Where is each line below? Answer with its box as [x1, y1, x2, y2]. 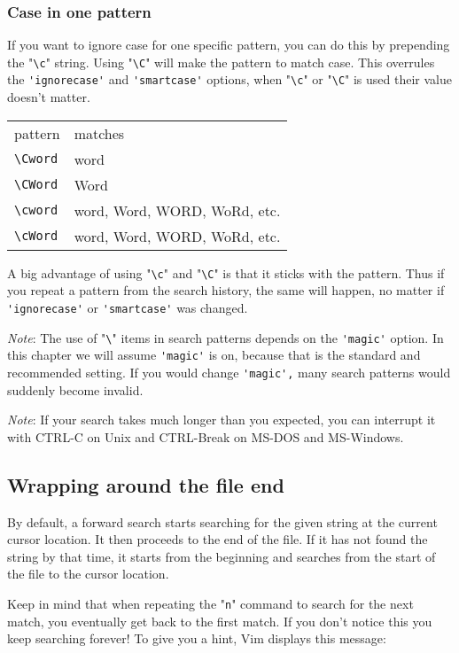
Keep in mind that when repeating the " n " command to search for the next [7, 594, 414, 612]
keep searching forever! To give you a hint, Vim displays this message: [7, 629, 386, 648]
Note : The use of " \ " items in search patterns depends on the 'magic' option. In [7, 328, 444, 346]
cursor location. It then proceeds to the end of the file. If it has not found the [7, 530, 428, 548]
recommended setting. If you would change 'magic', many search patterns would [7, 362, 451, 381]
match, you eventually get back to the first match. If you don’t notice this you [7, 611, 432, 630]
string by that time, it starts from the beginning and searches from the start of [7, 547, 436, 565]
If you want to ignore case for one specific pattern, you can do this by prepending [7, 35, 450, 54]
